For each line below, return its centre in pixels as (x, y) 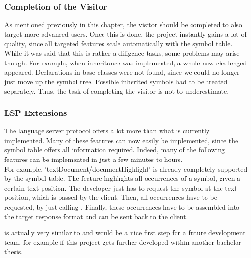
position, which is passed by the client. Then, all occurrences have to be (111, 197)
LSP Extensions (36, 112)
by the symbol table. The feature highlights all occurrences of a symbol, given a (123, 178)
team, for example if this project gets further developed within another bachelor (123, 242)
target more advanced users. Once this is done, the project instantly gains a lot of (125, 34)
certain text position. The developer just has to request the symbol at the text (121, 187)
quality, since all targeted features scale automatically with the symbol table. (118, 43)
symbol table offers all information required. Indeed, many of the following (115, 150)
